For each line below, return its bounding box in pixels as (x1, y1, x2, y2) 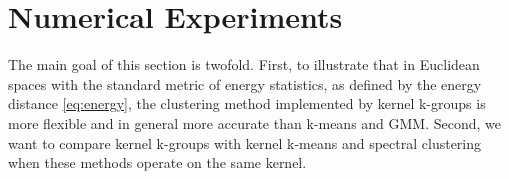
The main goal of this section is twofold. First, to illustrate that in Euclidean (8, 54, 480, 75)
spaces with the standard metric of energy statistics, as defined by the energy (8, 73, 482, 94)
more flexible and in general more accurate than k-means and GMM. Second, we (8, 112, 502, 133)
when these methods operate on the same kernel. (8, 152, 307, 173)
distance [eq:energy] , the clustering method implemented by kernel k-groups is (8, 93, 486, 114)
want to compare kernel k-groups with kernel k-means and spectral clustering (8, 132, 482, 153)
